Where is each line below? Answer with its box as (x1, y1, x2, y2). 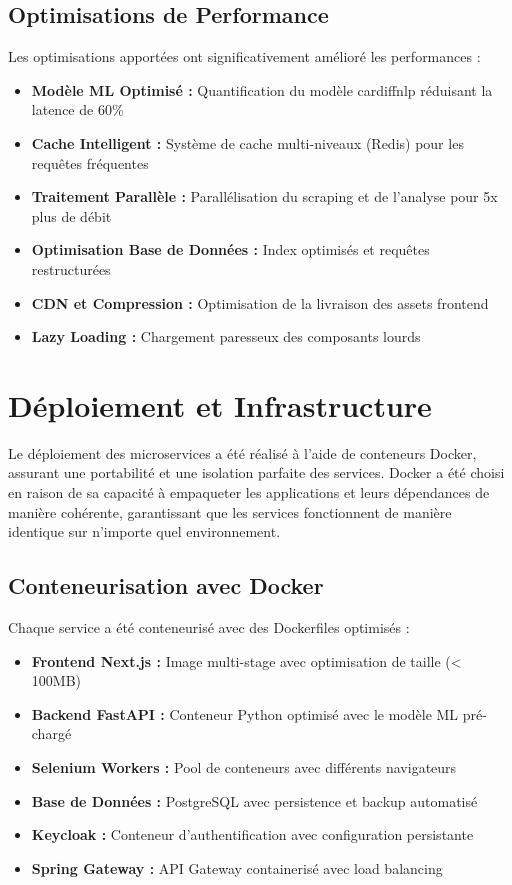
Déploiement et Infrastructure (8, 384, 432, 425)
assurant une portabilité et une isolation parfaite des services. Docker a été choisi (8, 462, 505, 483)
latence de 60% (31, 99, 124, 120)
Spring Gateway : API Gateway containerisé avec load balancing (31, 857, 443, 878)
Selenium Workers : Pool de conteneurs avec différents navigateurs (31, 757, 457, 777)
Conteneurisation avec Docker (8, 570, 324, 601)
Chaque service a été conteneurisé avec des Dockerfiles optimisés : (8, 617, 410, 638)
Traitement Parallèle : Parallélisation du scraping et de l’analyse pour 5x (31, 186, 498, 207)
